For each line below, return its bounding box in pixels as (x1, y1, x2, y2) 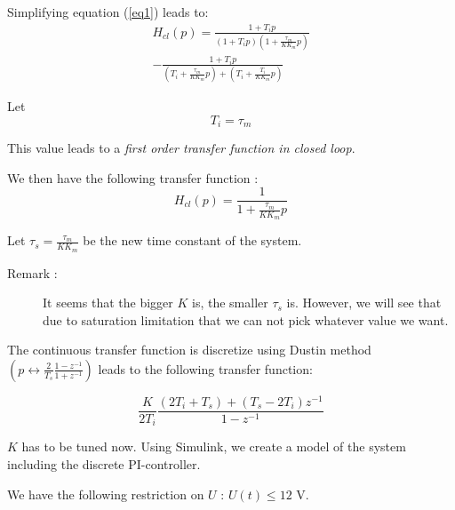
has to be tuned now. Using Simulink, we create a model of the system (21, 437, 406, 456)
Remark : (7, 263, 58, 282)
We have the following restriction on (7, 484, 204, 503)
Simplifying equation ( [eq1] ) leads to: (7, 3, 209, 20)
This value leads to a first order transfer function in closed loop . (7, 139, 355, 157)
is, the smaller (191, 293, 268, 312)
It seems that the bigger (43, 293, 173, 312)
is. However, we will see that (286, 293, 442, 312)
